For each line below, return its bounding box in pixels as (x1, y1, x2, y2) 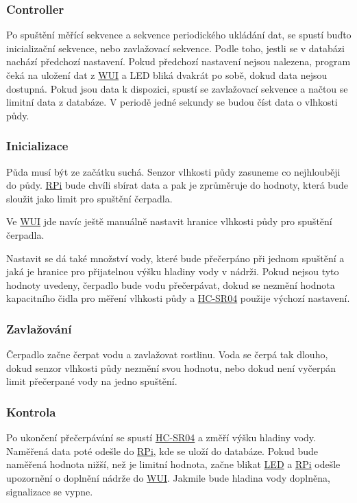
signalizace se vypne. (6, 484, 93, 498)
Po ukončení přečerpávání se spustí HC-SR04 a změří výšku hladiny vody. (6, 430, 316, 445)
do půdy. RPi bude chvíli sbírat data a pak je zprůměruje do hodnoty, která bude (6, 178, 348, 192)
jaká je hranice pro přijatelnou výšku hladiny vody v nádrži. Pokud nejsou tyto (6, 264, 339, 279)
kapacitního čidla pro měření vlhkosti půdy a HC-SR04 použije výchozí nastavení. (6, 291, 350, 305)
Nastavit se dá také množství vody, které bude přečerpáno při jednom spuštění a (6, 250, 345, 265)
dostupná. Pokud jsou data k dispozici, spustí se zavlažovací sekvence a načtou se (6, 81, 348, 95)
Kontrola (6, 403, 56, 420)
